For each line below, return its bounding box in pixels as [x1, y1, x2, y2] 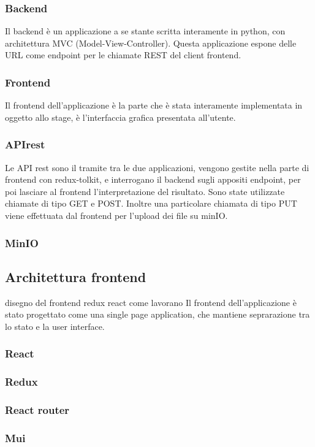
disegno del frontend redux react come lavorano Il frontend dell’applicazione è [5, 296, 297, 308]
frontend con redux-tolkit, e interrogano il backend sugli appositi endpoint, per [5, 173, 301, 186]
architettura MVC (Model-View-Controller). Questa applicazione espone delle [5, 36, 297, 49]
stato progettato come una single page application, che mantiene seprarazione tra [5, 308, 310, 321]
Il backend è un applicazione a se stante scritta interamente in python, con [5, 25, 286, 37]
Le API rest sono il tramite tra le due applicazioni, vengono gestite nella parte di [5, 161, 309, 174]
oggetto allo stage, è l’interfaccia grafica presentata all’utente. [5, 110, 236, 123]
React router [5, 402, 70, 418]
